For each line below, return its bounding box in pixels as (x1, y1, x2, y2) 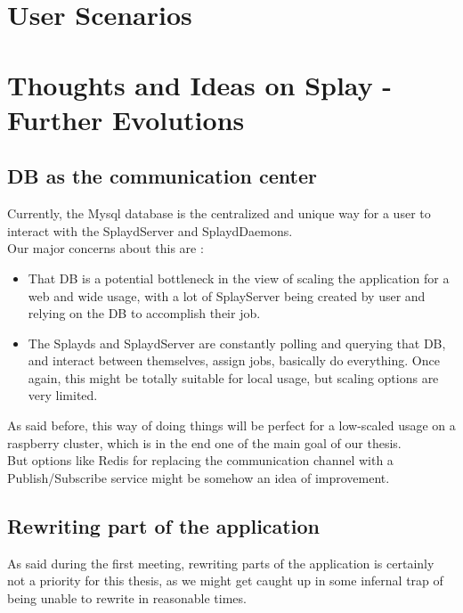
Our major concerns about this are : (7, 239, 204, 257)
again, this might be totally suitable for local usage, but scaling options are (28, 368, 439, 387)
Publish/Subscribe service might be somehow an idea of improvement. (7, 468, 390, 486)
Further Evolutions (7, 101, 245, 137)
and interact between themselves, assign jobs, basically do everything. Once (28, 351, 440, 370)
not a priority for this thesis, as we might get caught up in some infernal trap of (7, 571, 443, 590)
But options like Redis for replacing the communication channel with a (7, 451, 394, 470)
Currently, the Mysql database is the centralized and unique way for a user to (7, 204, 431, 223)
